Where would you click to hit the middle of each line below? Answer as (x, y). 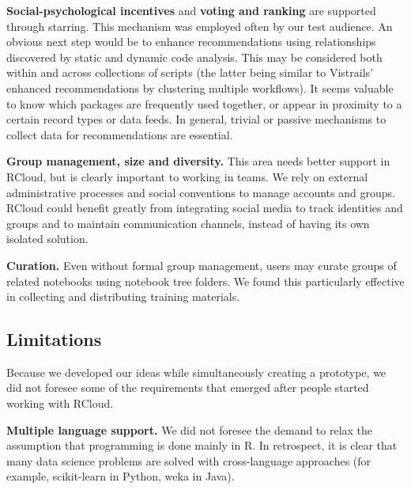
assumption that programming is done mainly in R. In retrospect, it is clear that (202, 445)
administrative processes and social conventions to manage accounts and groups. (201, 192)
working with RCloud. (60, 403)
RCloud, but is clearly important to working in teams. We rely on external (187, 176)
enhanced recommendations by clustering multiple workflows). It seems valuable (200, 87)
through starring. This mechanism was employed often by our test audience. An (200, 26)
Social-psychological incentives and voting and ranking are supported (191, 10)
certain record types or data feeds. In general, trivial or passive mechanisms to (196, 119)
